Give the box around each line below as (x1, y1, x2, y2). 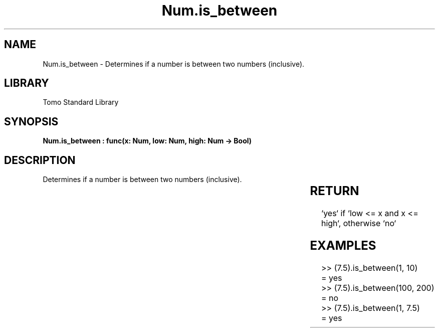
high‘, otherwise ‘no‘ (321, 218, 396, 229)
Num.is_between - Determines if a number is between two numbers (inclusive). (43, 59, 305, 68)
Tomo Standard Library (43, 98, 119, 107)
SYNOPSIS (4, 115, 59, 128)
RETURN (310, 184, 359, 199)
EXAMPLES (310, 238, 376, 253)
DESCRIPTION (4, 153, 76, 167)
